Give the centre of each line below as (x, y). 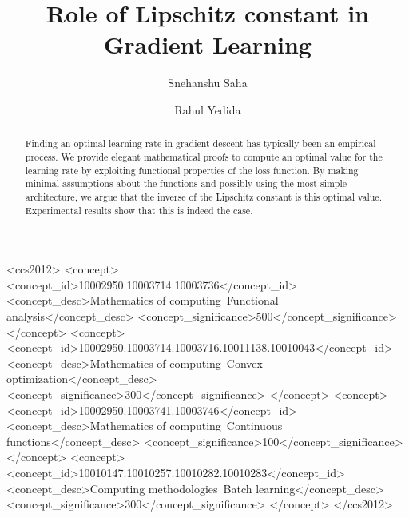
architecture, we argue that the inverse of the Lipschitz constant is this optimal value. (203, 196)
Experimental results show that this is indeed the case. (139, 210)
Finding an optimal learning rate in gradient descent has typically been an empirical (201, 143)
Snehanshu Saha (208, 83)
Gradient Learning (208, 44)
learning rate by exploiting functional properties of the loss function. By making (192, 170)
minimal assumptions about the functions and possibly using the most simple (186, 183)
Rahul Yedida (208, 109)
